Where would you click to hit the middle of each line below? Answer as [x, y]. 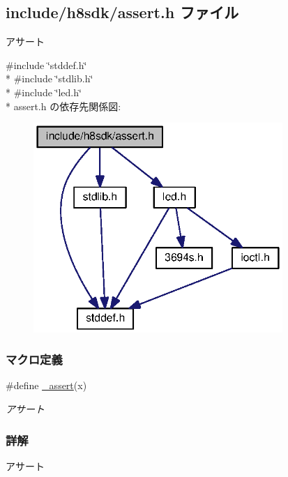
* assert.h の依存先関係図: [63, 106]
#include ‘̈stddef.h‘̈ [46, 65]
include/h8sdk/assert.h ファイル [122, 12]
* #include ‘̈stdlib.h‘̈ [50, 78]
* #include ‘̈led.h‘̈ [44, 92]
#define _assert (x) [46, 385]
